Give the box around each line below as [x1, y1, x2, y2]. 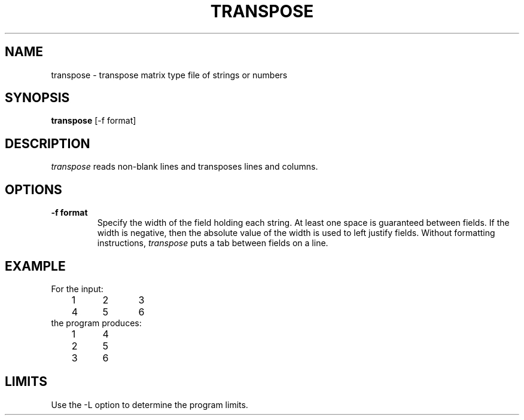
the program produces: [51, 317, 142, 328]
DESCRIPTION [5, 136, 90, 151]
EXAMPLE [5, 258, 66, 274]
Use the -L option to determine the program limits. [51, 399, 248, 410]
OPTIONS [5, 182, 62, 197]
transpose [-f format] [51, 115, 136, 126]
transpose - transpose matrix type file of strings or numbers [51, 69, 288, 80]
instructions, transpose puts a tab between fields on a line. [97, 238, 328, 249]
